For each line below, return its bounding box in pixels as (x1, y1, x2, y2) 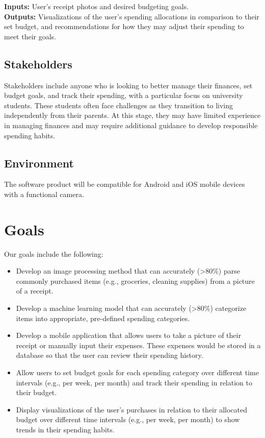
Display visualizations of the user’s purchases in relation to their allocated (16, 404, 247, 415)
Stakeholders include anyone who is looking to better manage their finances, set (4, 80, 253, 90)
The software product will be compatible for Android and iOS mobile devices (4, 179, 245, 189)
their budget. (16, 387, 57, 398)
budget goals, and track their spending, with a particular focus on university (4, 90, 243, 101)
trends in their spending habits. (16, 424, 115, 434)
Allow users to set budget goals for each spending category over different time (16, 367, 259, 377)
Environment (4, 155, 74, 171)
